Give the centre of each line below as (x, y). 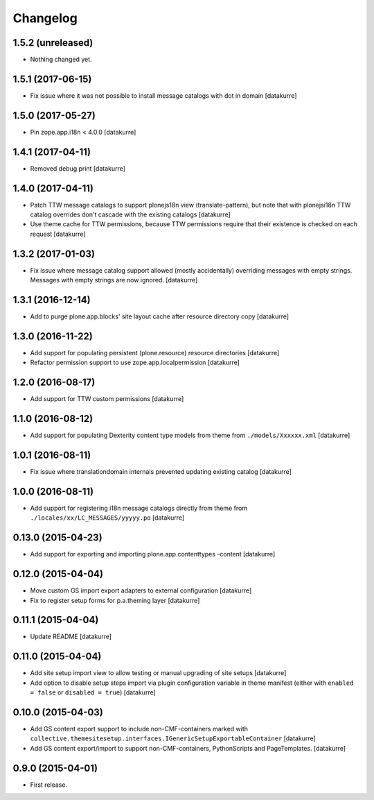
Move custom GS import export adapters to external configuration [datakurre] (141, 590)
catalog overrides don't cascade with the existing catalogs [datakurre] (131, 214)
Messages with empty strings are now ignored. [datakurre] (114, 280)
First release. (49, 785)
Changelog (45, 18)
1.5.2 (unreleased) (53, 43)
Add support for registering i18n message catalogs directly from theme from (139, 508)
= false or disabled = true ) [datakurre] (93, 692)
